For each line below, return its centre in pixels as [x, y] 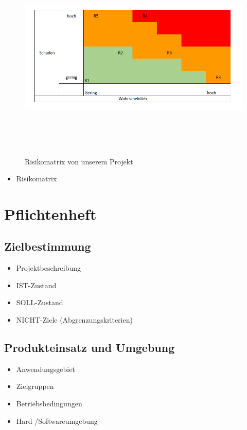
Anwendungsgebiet [46, 369]
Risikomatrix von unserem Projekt [79, 161]
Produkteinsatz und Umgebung [90, 348]
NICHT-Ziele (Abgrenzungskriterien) [74, 320]
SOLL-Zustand [40, 302]
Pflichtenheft [50, 213]
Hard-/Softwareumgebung [57, 420]
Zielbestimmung [48, 246]
